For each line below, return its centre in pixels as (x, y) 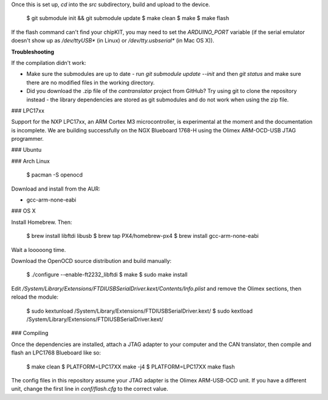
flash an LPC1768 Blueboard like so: (56, 353)
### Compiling (30, 333)
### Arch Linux (30, 161)
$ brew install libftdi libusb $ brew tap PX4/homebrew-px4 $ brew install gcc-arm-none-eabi (143, 236)
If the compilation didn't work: (49, 63)
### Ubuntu (26, 150)
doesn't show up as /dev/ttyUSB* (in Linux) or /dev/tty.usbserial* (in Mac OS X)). (113, 41)
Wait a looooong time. (39, 249)
